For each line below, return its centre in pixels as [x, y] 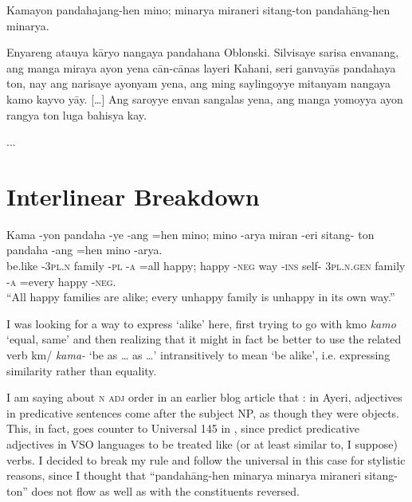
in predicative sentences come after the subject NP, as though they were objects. [203, 412]
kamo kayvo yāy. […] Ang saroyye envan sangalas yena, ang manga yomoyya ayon [205, 98]
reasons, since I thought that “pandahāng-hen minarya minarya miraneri [184, 475]
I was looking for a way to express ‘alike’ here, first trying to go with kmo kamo [201, 323]
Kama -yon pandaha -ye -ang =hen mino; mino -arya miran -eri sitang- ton [190, 234]
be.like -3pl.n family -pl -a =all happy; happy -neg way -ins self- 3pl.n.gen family [206, 266]
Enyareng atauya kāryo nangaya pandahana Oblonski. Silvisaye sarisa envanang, [203, 52]
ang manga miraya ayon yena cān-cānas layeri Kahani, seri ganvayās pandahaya [201, 67]
